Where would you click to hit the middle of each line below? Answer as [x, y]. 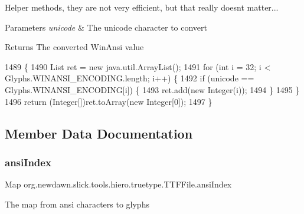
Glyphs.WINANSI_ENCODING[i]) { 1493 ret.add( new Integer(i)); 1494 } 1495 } [152, 89]
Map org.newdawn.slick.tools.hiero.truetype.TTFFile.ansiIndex [118, 184]
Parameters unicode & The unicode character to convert [106, 27]
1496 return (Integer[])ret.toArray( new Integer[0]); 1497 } [109, 101]
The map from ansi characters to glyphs [77, 204]
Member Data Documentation [99, 133]
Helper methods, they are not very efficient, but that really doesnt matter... [142, 7]
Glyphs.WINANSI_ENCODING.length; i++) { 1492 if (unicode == [130, 78]
